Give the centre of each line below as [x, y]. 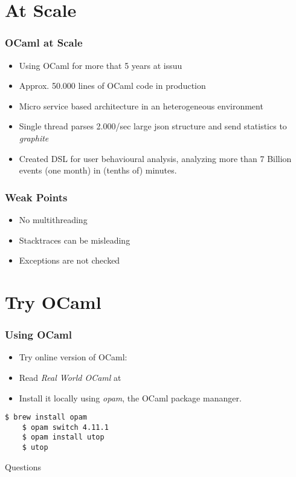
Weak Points [36, 197]
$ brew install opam [46, 417]
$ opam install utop [63, 437]
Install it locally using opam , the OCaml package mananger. [130, 397]
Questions [23, 466]
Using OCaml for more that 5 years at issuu [101, 65]
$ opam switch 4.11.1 [65, 427]
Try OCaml [53, 301]
